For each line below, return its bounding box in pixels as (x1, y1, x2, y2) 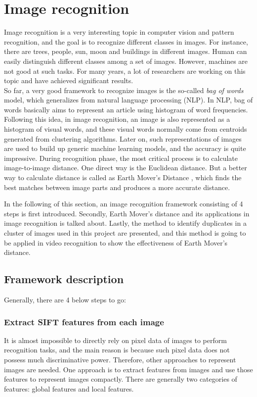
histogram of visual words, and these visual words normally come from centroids (4, 124, 247, 134)
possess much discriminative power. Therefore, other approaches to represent (4, 354, 236, 364)
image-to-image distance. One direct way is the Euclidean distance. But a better (4, 162, 247, 173)
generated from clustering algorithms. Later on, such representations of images (4, 133, 242, 144)
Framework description (4, 271, 124, 287)
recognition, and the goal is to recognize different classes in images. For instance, (4, 36, 248, 47)
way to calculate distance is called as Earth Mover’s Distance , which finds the (4, 172, 242, 183)
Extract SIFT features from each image (4, 315, 164, 328)
